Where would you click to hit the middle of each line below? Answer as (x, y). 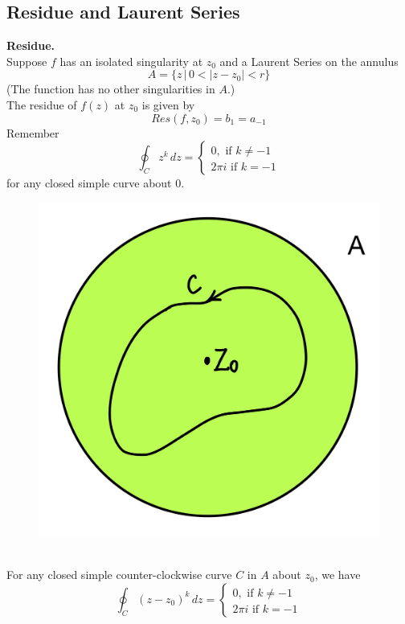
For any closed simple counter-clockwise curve (119, 575)
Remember (33, 132)
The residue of (42, 104)
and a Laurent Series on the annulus (309, 61)
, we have (337, 575)
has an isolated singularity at (131, 61)
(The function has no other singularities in (111, 89)
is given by (168, 104)
